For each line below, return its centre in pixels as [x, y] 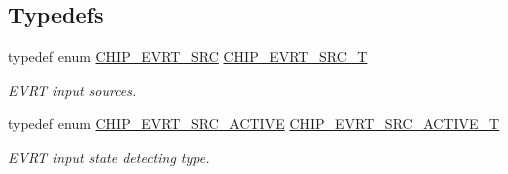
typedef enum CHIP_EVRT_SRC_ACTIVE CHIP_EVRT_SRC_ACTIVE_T [254, 123]
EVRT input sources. [72, 89]
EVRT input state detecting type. [109, 156]
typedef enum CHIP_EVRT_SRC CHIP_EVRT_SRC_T [188, 56]
